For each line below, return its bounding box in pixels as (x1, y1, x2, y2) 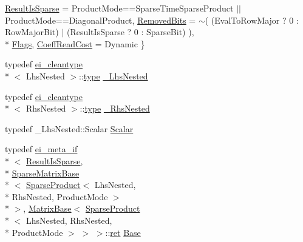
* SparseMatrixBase (5, 166, 80, 179)
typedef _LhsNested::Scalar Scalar (5, 122, 134, 135)
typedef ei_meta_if (5, 143, 78, 155)
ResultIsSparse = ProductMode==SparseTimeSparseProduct (5, 2, 234, 14)
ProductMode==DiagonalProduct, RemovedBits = (5, 13, 196, 26)
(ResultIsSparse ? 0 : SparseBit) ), (66, 25, 194, 38)
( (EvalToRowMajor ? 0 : (205, 13, 299, 26)
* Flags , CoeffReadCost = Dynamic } (5, 37, 145, 50)
